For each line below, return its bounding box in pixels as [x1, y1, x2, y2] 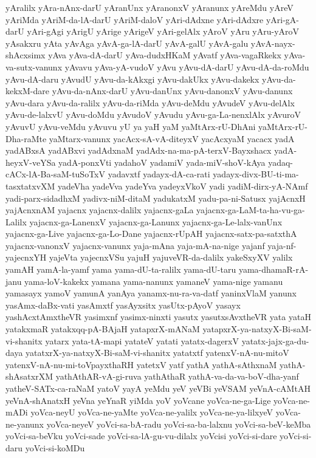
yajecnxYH [5, 251, 47, 264]
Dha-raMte [5, 132, 47, 145]
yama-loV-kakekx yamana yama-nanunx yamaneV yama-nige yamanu [24, 275, 283, 287]
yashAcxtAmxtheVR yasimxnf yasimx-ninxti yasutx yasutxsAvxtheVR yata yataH [5, 310, 311, 323]
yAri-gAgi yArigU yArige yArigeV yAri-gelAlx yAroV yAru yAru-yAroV [27, 25, 300, 38]
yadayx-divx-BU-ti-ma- [213, 168, 299, 180]
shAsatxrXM [5, 370, 53, 383]
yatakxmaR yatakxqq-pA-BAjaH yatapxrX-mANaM [5, 323, 200, 335]
